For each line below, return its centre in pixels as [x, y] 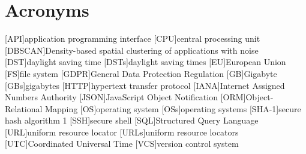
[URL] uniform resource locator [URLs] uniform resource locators [122, 132]
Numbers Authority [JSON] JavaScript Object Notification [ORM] [125, 97]
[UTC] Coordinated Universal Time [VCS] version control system [122, 144]
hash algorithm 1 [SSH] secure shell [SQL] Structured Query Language [132, 120]
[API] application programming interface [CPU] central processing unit [133, 38]
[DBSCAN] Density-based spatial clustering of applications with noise [132, 50]
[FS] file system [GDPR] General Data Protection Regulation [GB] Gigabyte [141, 73]
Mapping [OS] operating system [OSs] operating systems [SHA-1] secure [173, 108]
